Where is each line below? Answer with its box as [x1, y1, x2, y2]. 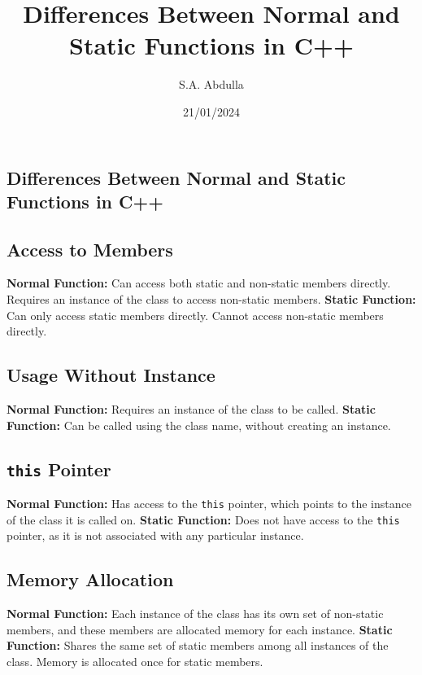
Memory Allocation [7, 567, 174, 592]
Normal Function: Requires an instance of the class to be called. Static [7, 401, 376, 418]
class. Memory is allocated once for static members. [7, 652, 263, 669]
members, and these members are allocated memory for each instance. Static [7, 620, 393, 638]
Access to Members [7, 236, 173, 261]
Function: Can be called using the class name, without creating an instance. [7, 416, 391, 433]
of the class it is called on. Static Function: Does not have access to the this [7, 511, 400, 528]
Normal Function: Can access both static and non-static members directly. [7, 274, 391, 291]
